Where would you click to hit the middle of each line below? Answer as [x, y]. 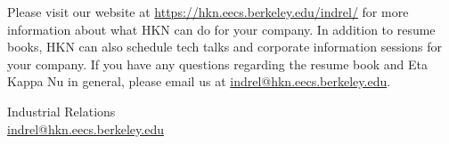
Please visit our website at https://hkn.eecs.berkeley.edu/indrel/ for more [208, 12]
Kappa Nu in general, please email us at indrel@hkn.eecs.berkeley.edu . [199, 81]
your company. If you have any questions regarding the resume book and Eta [217, 64]
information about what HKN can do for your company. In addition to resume [221, 29]
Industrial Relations [61, 111]
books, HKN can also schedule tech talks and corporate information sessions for [225, 47]
